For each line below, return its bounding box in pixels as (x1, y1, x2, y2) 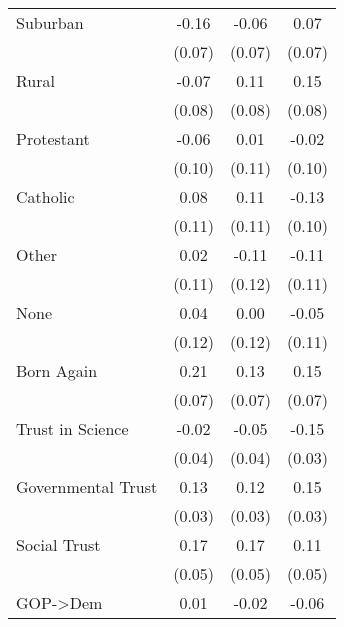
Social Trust (16, 533, 101, 556)
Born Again (16, 359, 98, 382)
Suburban (16, 11, 84, 34)
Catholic (16, 185, 75, 208)
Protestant (16, 127, 90, 150)
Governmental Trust (16, 475, 158, 498)
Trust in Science (16, 417, 129, 440)
